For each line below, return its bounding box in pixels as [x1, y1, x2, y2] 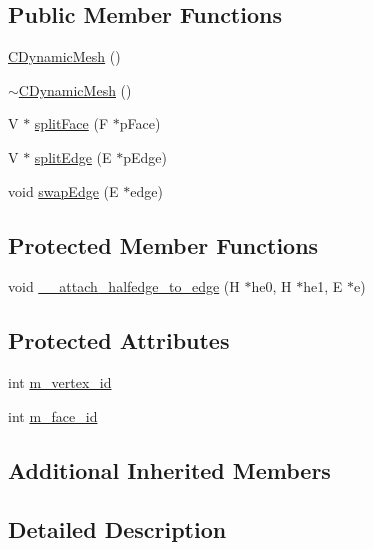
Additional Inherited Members [8, 454, 331, 485]
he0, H [251, 276, 292, 297]
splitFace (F [34, 113, 109, 134]
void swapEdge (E [8, 180, 119, 201]
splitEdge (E [34, 146, 112, 167]
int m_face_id [8, 405, 98, 426]
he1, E [303, 276, 343, 297]
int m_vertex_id [8, 372, 112, 393]
